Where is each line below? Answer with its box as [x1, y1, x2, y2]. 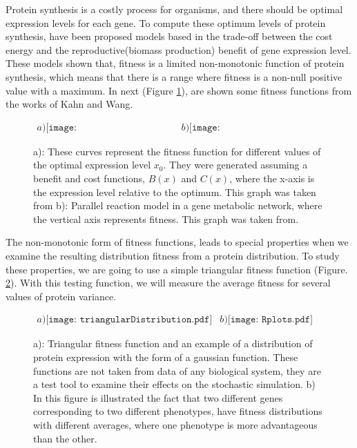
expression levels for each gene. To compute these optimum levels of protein [6, 15, 326, 30]
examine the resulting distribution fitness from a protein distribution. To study [6, 248, 340, 262]
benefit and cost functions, [33, 171, 145, 185]
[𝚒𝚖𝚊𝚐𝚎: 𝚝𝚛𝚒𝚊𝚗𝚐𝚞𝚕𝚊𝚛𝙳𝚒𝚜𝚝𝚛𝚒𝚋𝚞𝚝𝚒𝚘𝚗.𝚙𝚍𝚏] [46, 315, 213, 325]
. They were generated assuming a [163, 157, 308, 172]
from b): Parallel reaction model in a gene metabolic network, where [33, 198, 322, 213]
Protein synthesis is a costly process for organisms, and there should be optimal [6, 2, 343, 16]
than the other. [33, 431, 97, 445]
